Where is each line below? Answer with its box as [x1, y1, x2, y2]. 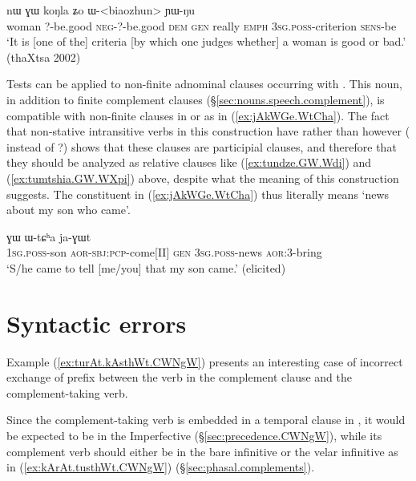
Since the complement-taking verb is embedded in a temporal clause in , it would [6, 411, 406, 428]
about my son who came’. [6, 201, 131, 218]
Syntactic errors [6, 306, 187, 339]
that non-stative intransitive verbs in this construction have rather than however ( [6, 123, 410, 139]
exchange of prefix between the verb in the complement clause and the [6, 369, 353, 386]
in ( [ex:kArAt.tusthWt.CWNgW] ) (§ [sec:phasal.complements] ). [6, 459, 315, 475]
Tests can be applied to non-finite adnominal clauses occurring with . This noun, [6, 75, 402, 92]
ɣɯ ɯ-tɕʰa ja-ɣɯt [6, 228, 91, 245]
